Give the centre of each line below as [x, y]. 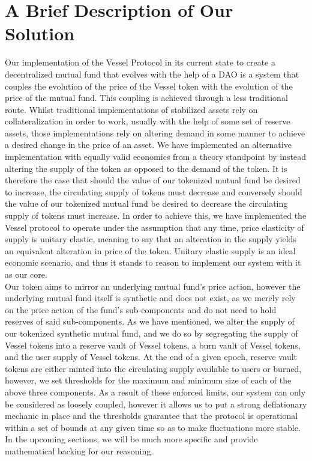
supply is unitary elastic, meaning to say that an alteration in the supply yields [151, 239]
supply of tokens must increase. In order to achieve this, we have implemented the [156, 215]
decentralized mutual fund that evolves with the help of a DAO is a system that [152, 74]
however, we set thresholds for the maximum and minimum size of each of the [148, 380]
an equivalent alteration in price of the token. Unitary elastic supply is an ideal [150, 250]
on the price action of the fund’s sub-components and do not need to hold [141, 309]
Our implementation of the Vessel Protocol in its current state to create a [140, 62]
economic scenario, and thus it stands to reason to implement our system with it [153, 262]
